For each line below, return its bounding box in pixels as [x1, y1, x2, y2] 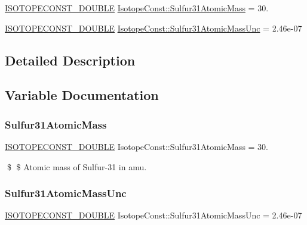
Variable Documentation [5, 86, 159, 104]
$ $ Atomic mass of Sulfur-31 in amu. [7, 160, 147, 173]
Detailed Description [5, 51, 136, 69]
